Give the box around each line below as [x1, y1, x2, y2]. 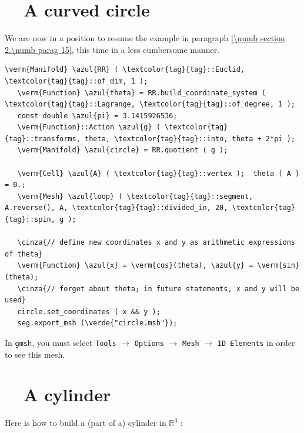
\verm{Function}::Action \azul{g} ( [17, 123, 161, 132]
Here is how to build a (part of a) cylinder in [5, 417, 166, 429]
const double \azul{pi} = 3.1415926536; [17, 111, 178, 120]
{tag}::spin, [5, 215, 55, 224]
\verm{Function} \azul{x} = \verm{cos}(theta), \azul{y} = [17, 261, 253, 270]
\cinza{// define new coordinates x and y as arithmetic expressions [17, 238, 295, 247]
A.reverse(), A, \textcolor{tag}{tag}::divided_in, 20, [5, 204, 228, 212]
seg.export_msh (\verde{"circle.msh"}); [17, 319, 178, 328]
